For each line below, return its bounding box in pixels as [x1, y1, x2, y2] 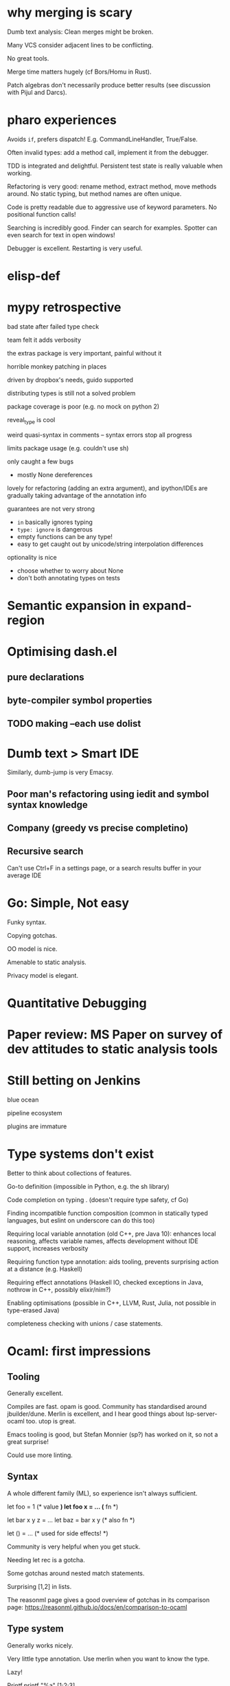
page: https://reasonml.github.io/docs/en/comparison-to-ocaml [7, 1603, 187, 1611]
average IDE [7, 871, 42, 879]
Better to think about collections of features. [7, 1169, 132, 1177]
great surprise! [7, 1438, 49, 1446]
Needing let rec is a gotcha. [7, 1555, 85, 1564]
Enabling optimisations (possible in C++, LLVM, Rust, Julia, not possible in [7, 1299, 216, 1307]
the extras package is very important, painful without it [7, 349, 162, 357]
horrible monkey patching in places [7, 362, 107, 371]
